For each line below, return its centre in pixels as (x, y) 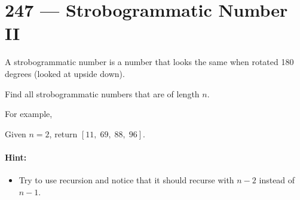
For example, (29, 114)
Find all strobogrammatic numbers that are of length (102, 93)
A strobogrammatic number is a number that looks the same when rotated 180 (149, 62)
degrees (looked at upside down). (65, 73)
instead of (277, 180)
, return (63, 133)
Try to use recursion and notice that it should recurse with (126, 180)
